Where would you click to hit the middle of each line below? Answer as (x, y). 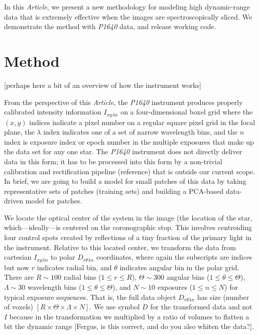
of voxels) (19, 307)
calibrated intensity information (53, 112)
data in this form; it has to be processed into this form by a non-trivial (113, 161)
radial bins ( (82, 277)
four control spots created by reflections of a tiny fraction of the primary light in (128, 237)
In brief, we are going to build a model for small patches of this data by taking (125, 181)
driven (14, 201)
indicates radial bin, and (74, 267)
